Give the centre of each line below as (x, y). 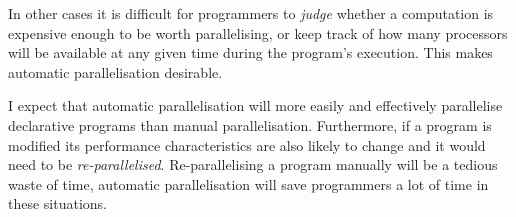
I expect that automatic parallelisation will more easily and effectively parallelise (255, 105)
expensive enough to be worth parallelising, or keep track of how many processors (258, 32)
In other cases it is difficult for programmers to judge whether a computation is (251, 13)
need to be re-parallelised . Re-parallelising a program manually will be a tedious (253, 164)
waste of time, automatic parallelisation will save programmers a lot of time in (248, 183)
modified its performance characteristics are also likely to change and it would (247, 144)
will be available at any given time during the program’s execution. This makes (250, 52)
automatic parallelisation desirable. (115, 71)
